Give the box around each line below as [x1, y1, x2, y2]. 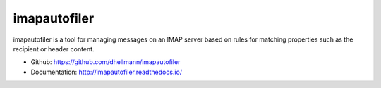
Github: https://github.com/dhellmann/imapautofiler [30, 58, 181, 66]
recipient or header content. [13, 44, 95, 53]
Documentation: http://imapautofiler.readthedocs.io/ [30, 68, 183, 76]
